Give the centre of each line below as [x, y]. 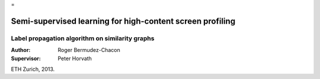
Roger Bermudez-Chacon [89, 50]
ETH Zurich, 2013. [33, 69]
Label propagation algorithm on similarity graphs [83, 38]
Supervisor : [26, 58]
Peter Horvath [75, 58]
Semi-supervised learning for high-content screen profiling [123, 21]
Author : [21, 50]
